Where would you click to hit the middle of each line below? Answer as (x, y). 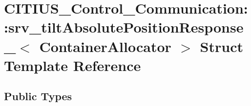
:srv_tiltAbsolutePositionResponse (124, 27)
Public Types (38, 96)
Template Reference (73, 65)
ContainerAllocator (105, 46)
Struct (221, 46)
